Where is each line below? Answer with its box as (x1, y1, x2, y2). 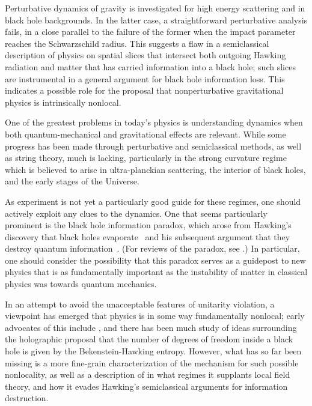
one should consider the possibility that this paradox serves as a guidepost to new (5, 253, 306, 266)
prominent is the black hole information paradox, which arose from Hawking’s (5, 219, 292, 231)
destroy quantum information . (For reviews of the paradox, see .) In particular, (5, 242, 300, 255)
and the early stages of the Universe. (5, 175, 139, 187)
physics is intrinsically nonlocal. (5, 95, 121, 108)
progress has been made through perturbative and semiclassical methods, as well (5, 139, 302, 152)
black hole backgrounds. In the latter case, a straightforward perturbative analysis (5, 13, 308, 26)
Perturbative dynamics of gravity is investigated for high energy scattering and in (5, 2, 305, 14)
